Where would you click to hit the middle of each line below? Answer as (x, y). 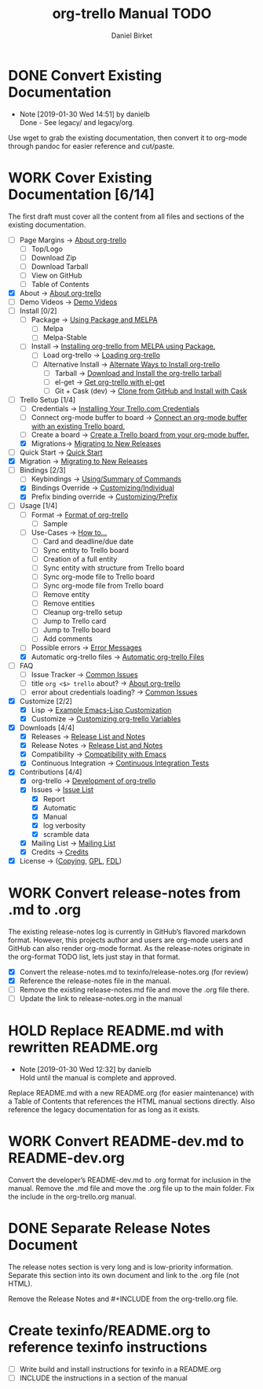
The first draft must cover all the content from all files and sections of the (126, 216)
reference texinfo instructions (108, 1348)
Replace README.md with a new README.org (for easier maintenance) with (131, 1093)
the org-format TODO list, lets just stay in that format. (94, 956)
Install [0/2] (38, 311)
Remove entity (66, 595)
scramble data (66, 834)
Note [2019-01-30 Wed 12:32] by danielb (85, 1070)
